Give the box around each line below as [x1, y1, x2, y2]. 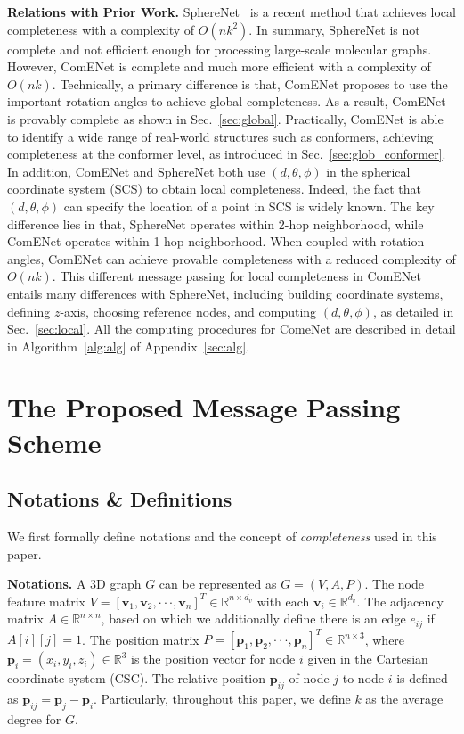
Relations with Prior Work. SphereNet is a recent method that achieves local [7, 3, 456, 21]
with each [256, 591, 310, 610]
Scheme [7, 424, 102, 460]
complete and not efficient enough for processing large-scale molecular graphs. [7, 39, 432, 58]
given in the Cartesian [307, 649, 428, 668]
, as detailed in [372, 301, 454, 320]
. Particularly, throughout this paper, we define [94, 689, 351, 708]
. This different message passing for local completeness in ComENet [52, 267, 421, 285]
